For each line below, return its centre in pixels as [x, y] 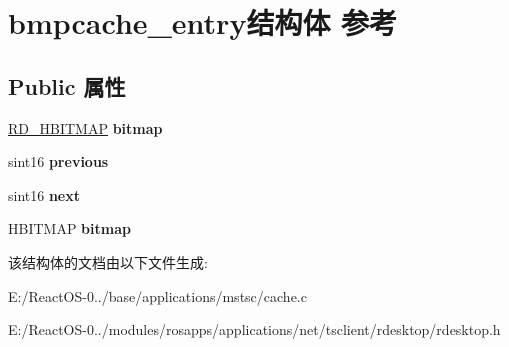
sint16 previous [58, 161]
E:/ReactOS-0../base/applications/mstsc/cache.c [157, 295]
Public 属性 [67, 85]
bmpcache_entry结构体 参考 [203, 22]
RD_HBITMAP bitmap [85, 127]
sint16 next [44, 194]
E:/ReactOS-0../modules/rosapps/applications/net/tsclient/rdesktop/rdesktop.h [254, 329]
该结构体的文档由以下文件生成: [108, 261]
